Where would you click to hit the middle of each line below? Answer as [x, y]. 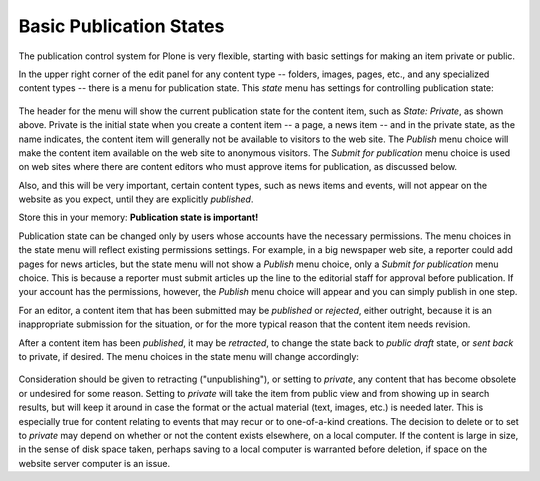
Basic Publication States [121, 26]
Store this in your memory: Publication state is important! [138, 217]
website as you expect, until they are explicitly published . [136, 199]
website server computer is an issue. [94, 463]
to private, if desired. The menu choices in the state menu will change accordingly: [189, 356]
